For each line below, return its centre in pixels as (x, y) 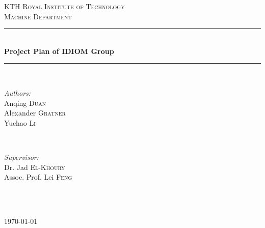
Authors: (18, 92)
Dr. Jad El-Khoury (35, 167)
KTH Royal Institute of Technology (64, 6)
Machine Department (38, 16)
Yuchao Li (20, 122)
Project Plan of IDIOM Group (59, 51)
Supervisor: (21, 156)
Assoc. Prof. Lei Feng (38, 177)
